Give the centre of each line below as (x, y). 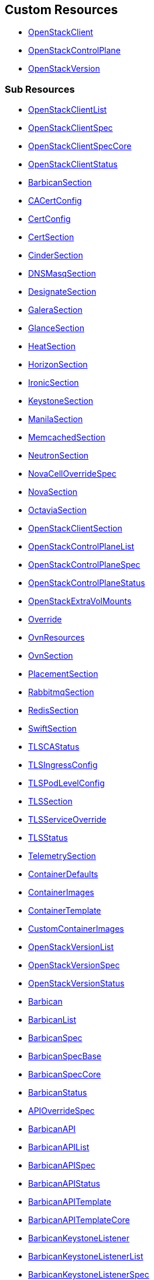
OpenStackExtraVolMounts (80, 601)
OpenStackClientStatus (73, 164)
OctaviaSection (57, 510)
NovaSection (53, 492)
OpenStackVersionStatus (76, 983)
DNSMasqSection (62, 274)
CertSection (51, 237)
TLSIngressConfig (63, 765)
